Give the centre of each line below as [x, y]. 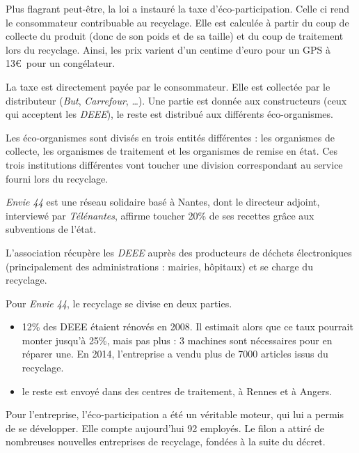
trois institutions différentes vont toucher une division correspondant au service [174, 164]
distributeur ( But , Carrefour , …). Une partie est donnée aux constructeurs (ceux [176, 100]
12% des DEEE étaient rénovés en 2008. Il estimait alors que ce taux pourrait [188, 327]
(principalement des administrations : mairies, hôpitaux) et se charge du [159, 266]
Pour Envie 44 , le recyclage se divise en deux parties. [119, 303]
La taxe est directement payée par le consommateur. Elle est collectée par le [168, 86]
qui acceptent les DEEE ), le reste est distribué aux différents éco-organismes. [169, 114]
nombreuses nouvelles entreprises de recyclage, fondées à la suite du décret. [166, 442]
